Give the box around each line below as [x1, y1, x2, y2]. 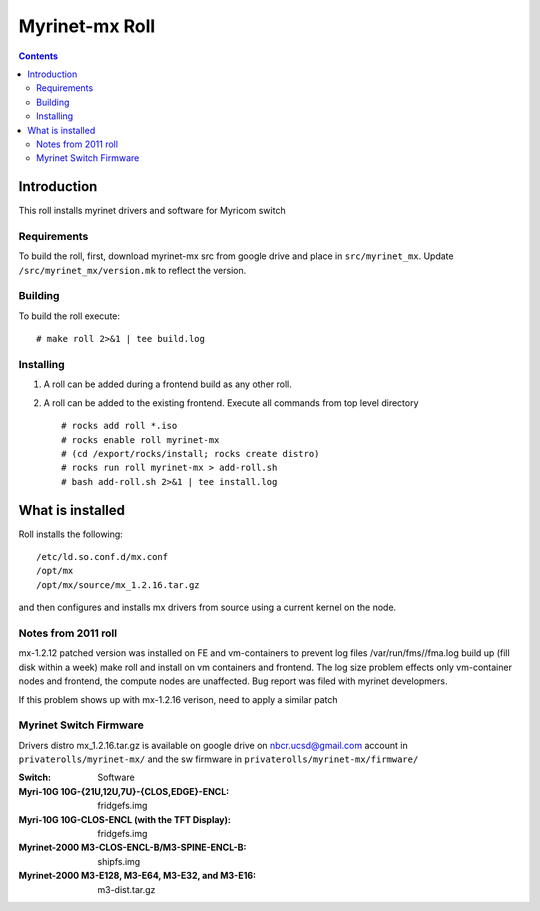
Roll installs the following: [18, 528, 124, 540]
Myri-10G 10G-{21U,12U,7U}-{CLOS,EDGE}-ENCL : [18, 785, 230, 797]
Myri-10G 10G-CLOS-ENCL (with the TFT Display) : [18, 813, 232, 825]
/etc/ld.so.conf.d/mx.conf [36, 551, 169, 563]
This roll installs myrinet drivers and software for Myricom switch [18, 205, 286, 217]
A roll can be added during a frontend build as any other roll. [43, 378, 292, 390]
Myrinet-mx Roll [18, 15, 156, 37]
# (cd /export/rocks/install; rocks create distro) [61, 448, 320, 459]
